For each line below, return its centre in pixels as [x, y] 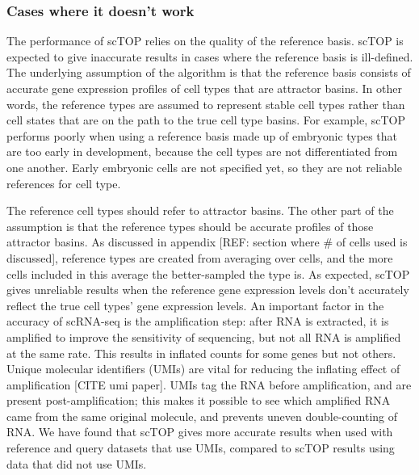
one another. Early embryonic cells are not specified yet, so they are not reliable [204, 167]
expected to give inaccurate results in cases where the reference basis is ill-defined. [210, 56]
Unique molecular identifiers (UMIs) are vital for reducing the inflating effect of [203, 369]
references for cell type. [64, 183]
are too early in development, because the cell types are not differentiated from [202, 151]
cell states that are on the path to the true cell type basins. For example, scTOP [206, 120]
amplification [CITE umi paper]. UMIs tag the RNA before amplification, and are [209, 384]
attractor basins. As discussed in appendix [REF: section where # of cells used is [207, 242]
